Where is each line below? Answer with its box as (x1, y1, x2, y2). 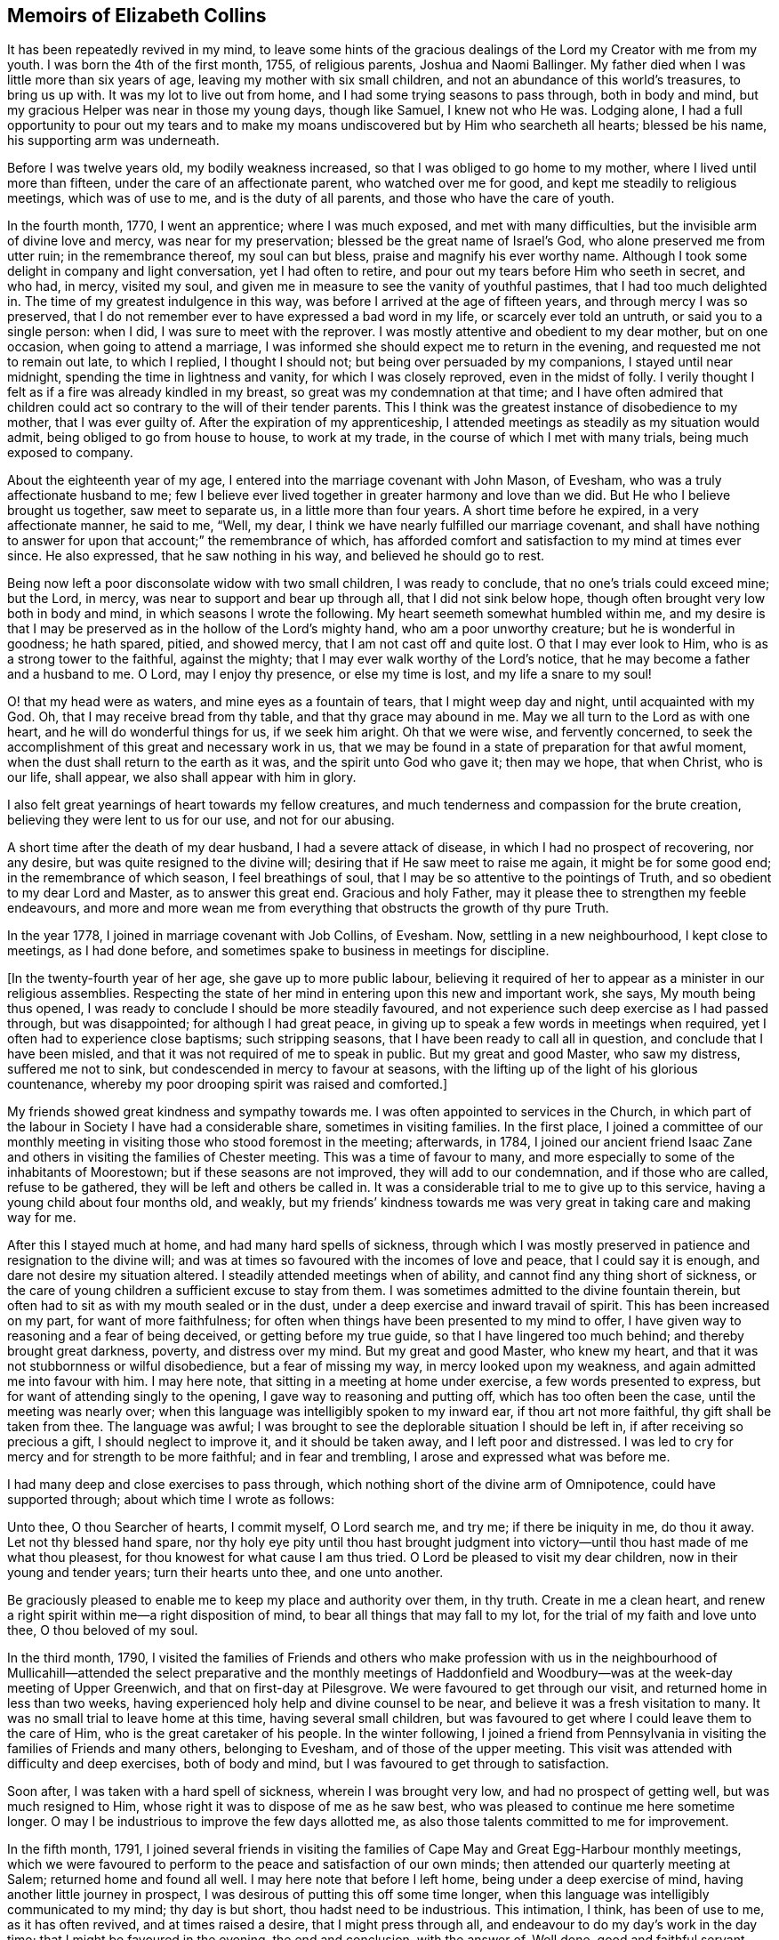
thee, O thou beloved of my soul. (7, 1622, 198, 1638)
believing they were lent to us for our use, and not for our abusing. (7, 812, 395, 828)
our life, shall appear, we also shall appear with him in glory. (7, 769, 357, 785)
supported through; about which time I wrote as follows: (7, 1492, 334, 1508)
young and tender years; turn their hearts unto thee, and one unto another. (7, 1565, 444, 1581)
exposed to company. (7, 445, 133, 461)
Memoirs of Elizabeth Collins (7, 4, 267, 27)
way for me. (7, 1210, 76, 1226)
